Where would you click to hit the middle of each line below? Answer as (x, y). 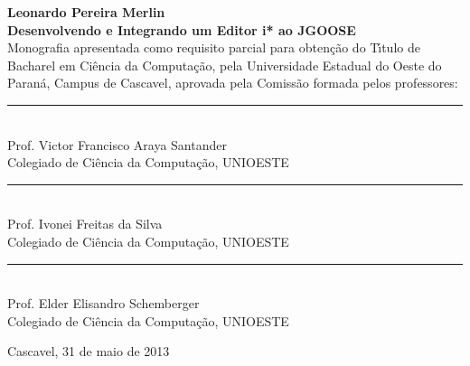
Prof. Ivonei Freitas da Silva (85, 224)
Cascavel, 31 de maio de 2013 (89, 351)
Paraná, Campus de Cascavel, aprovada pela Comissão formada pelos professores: (233, 83)
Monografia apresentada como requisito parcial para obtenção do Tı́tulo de (214, 47)
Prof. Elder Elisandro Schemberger (103, 303)
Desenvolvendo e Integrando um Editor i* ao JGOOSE (182, 29)
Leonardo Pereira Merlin (86, 12)
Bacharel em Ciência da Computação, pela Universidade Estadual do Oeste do (225, 65)
